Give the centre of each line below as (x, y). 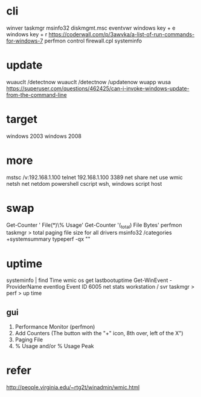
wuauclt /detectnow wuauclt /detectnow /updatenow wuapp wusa (88, 82)
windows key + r (27, 34)
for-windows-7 (25, 41)
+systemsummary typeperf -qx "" (48, 239)
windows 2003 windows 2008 (44, 136)
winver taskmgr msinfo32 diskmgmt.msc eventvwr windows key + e (91, 28)
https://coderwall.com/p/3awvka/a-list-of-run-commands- (122, 34)
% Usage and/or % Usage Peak (54, 346)
